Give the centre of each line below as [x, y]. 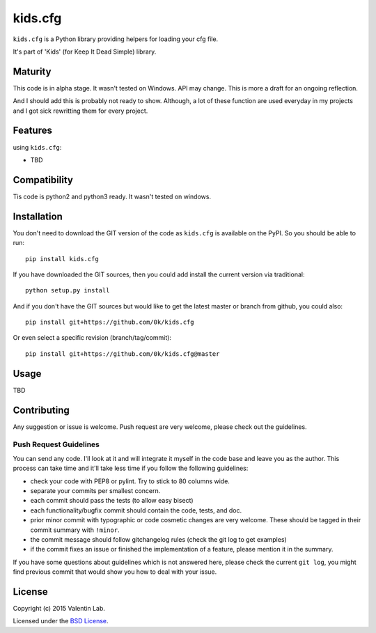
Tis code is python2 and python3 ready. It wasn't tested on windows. [112, 196]
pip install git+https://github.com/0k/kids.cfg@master [123, 354]
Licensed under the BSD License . [61, 621]
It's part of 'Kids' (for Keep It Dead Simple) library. [85, 52]
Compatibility [43, 180]
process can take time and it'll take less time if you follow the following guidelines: [131, 468]
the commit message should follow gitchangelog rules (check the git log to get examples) [158, 539]
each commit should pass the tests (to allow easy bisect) [112, 501]
